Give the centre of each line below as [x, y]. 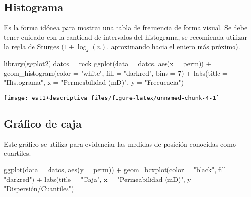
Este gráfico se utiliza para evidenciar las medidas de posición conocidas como [120, 143]
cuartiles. [17, 153]
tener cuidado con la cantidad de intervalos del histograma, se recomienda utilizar [125, 37]
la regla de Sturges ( [34, 46]
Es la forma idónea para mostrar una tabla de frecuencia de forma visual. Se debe [126, 27]
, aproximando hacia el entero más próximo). [174, 46]
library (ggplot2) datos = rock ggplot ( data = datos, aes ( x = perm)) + [108, 63]
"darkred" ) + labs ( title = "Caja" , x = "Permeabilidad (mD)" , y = [101, 179]
